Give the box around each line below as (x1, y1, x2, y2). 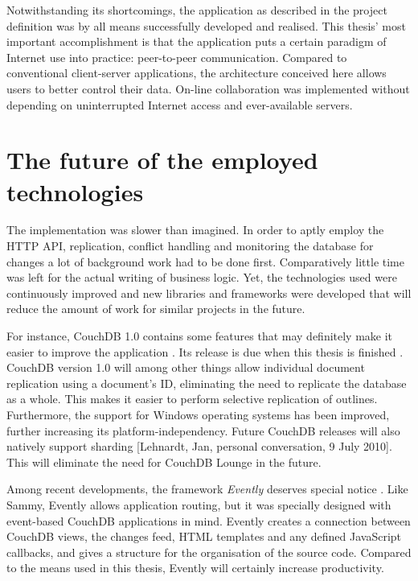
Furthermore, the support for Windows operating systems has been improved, (6, 406, 390, 422)
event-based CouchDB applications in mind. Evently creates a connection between (6, 512, 411, 529)
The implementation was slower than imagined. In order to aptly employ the (6, 221, 384, 238)
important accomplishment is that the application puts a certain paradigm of (6, 33, 387, 50)
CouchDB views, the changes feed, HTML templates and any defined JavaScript (6, 528, 402, 545)
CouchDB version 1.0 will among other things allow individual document (6, 359, 365, 376)
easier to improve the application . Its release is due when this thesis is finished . (6, 343, 404, 360)
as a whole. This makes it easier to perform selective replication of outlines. (6, 390, 378, 407)
